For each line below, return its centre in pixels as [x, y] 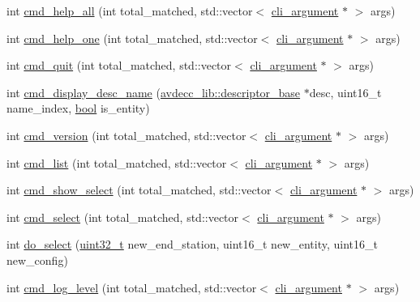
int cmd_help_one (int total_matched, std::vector [132, 38]
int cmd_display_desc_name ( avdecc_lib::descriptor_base [154, 92]
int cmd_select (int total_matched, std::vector [123, 217]
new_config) [37, 259]
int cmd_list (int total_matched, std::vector [117, 162]
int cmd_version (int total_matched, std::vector [126, 135]
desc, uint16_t [345, 92]
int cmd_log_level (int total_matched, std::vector [132, 287]
